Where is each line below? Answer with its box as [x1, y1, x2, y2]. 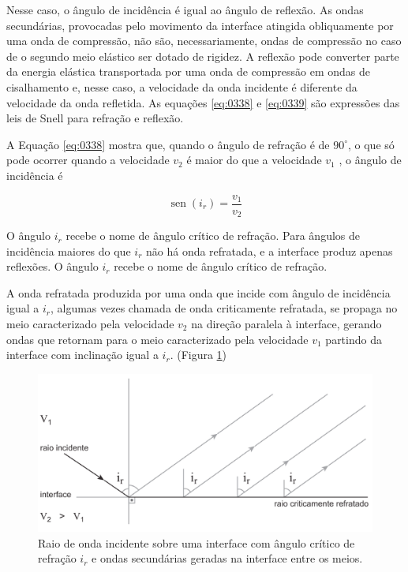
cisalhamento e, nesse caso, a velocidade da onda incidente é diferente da [6, 78, 357, 95]
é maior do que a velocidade [186, 151, 322, 168]
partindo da [325, 331, 382, 347]
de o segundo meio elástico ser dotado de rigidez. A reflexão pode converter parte [6, 47, 399, 64]
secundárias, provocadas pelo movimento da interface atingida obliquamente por [6, 17, 394, 33]
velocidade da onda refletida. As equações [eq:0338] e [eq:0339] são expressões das [6, 94, 400, 110]
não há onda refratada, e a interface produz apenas [145, 242, 393, 259]
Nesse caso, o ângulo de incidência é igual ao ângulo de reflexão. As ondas [6, 2, 364, 17]
